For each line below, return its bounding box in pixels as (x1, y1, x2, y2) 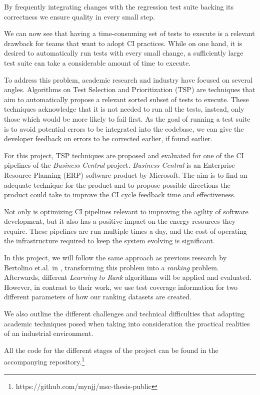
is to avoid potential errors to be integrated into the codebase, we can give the (4, 123, 244, 134)
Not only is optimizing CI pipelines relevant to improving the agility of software (4, 206, 248, 216)
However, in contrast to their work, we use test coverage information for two (4, 281, 238, 292)
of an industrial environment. (4, 328, 93, 338)
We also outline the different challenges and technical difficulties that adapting (4, 308, 244, 319)
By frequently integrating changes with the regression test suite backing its (4, 2, 233, 12)
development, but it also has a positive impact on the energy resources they (4, 216, 236, 226)
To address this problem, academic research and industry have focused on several (4, 74, 252, 85)
